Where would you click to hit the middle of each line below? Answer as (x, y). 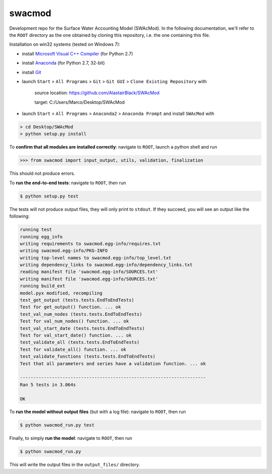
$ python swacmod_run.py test (57, 425)
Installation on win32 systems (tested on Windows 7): (65, 44)
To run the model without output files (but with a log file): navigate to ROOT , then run (98, 412)
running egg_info (41, 236)
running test (36, 230)
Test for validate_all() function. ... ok (73, 349)
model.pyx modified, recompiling (61, 293)
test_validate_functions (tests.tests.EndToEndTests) (88, 357)
